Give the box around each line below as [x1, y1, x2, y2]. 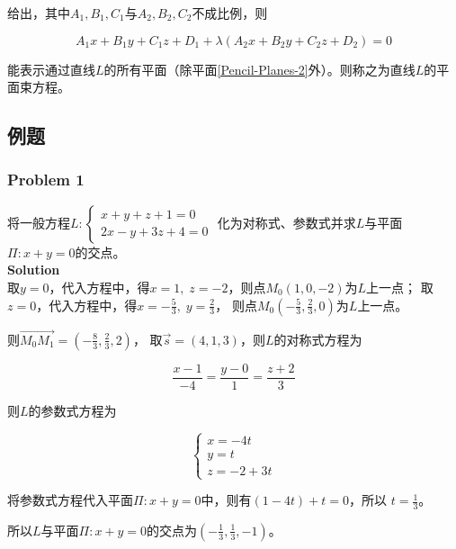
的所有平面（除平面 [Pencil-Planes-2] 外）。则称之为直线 [103, 59, 416, 78]
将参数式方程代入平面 [7, 490, 133, 509]
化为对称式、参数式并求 [217, 212, 356, 231]
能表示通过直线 [7, 59, 95, 78]
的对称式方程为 [273, 329, 362, 348]
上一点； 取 [366, 277, 434, 296]
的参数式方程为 [28, 400, 117, 419]
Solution [7, 260, 60, 279]
